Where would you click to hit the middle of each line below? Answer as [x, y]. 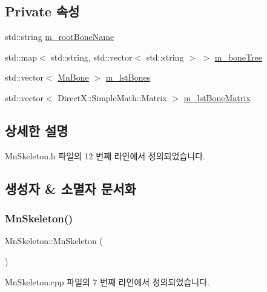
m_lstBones [128, 77]
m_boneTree [238, 57]
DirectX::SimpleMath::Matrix [112, 97]
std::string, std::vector [92, 57]
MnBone [73, 77]
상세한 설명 [37, 130]
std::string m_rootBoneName [60, 37]
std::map [21, 57]
